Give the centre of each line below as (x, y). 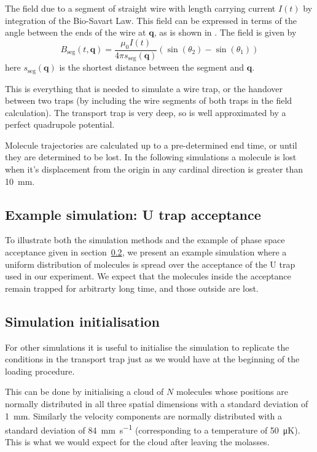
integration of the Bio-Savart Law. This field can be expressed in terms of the (151, 20)
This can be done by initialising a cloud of (84, 392)
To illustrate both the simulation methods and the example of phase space (145, 240)
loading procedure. (40, 371)
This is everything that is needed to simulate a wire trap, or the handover (144, 88)
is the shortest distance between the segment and (152, 67)
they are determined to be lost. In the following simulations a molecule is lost (151, 157)
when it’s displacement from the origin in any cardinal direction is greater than (154, 169)
